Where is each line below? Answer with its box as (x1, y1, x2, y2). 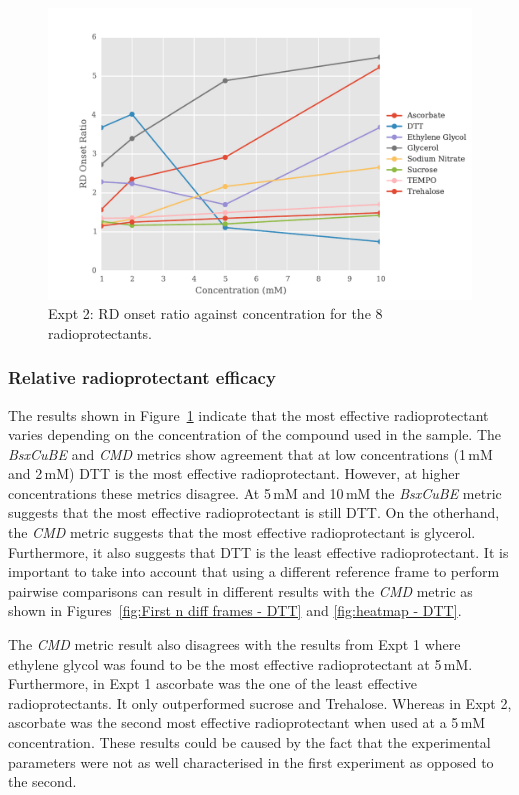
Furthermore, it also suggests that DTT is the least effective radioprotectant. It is (8, 541, 509, 562)
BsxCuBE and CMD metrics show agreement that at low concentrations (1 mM (8, 443, 493, 464)
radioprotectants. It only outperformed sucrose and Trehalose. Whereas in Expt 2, (8, 692, 512, 713)
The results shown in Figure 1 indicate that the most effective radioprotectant (8, 404, 489, 425)
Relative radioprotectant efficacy (8, 365, 276, 390)
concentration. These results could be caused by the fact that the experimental (8, 732, 491, 752)
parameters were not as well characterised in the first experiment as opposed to (8, 751, 494, 772)
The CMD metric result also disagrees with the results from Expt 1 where (8, 634, 461, 655)
